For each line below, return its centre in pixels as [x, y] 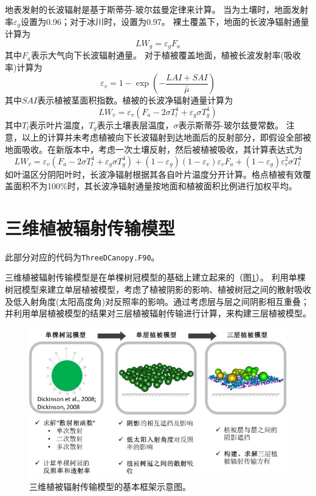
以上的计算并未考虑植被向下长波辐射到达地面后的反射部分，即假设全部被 [166, 137]
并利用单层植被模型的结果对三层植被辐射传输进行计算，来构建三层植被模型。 [158, 313]
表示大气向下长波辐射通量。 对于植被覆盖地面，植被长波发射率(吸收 [166, 55]
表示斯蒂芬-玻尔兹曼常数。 [231, 124]
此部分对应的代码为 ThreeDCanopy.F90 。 [82, 257]
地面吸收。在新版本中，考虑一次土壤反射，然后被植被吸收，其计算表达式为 [154, 149]
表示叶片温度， [59, 124]
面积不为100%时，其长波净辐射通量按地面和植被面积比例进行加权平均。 [155, 186]
